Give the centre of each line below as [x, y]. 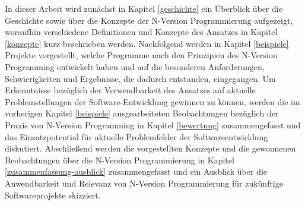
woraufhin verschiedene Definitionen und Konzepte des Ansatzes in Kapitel [141, 32]
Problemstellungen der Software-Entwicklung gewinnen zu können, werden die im [152, 101]
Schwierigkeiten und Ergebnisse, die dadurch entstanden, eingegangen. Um [140, 78]
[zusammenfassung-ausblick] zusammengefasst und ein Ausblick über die [136, 171]
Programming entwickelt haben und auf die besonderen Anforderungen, [135, 66]
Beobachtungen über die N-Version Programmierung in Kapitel [120, 160]
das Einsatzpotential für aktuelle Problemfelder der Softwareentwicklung [136, 136]
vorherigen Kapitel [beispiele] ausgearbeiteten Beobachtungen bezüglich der [142, 113]
